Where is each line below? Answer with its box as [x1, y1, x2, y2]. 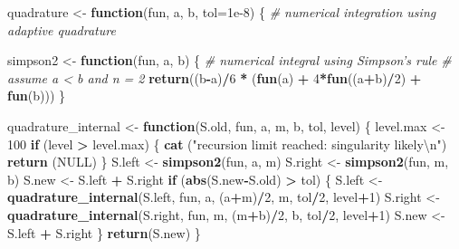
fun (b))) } [7, 86, 66, 105]
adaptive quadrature [7, 20, 116, 39]
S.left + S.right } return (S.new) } [7, 223, 201, 242]
